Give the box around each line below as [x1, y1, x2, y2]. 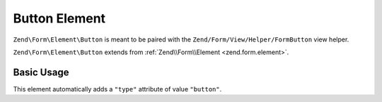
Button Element [13, 11, 106, 26]
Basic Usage [13, 66, 69, 78]
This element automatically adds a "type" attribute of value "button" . [13, 84, 222, 93]
